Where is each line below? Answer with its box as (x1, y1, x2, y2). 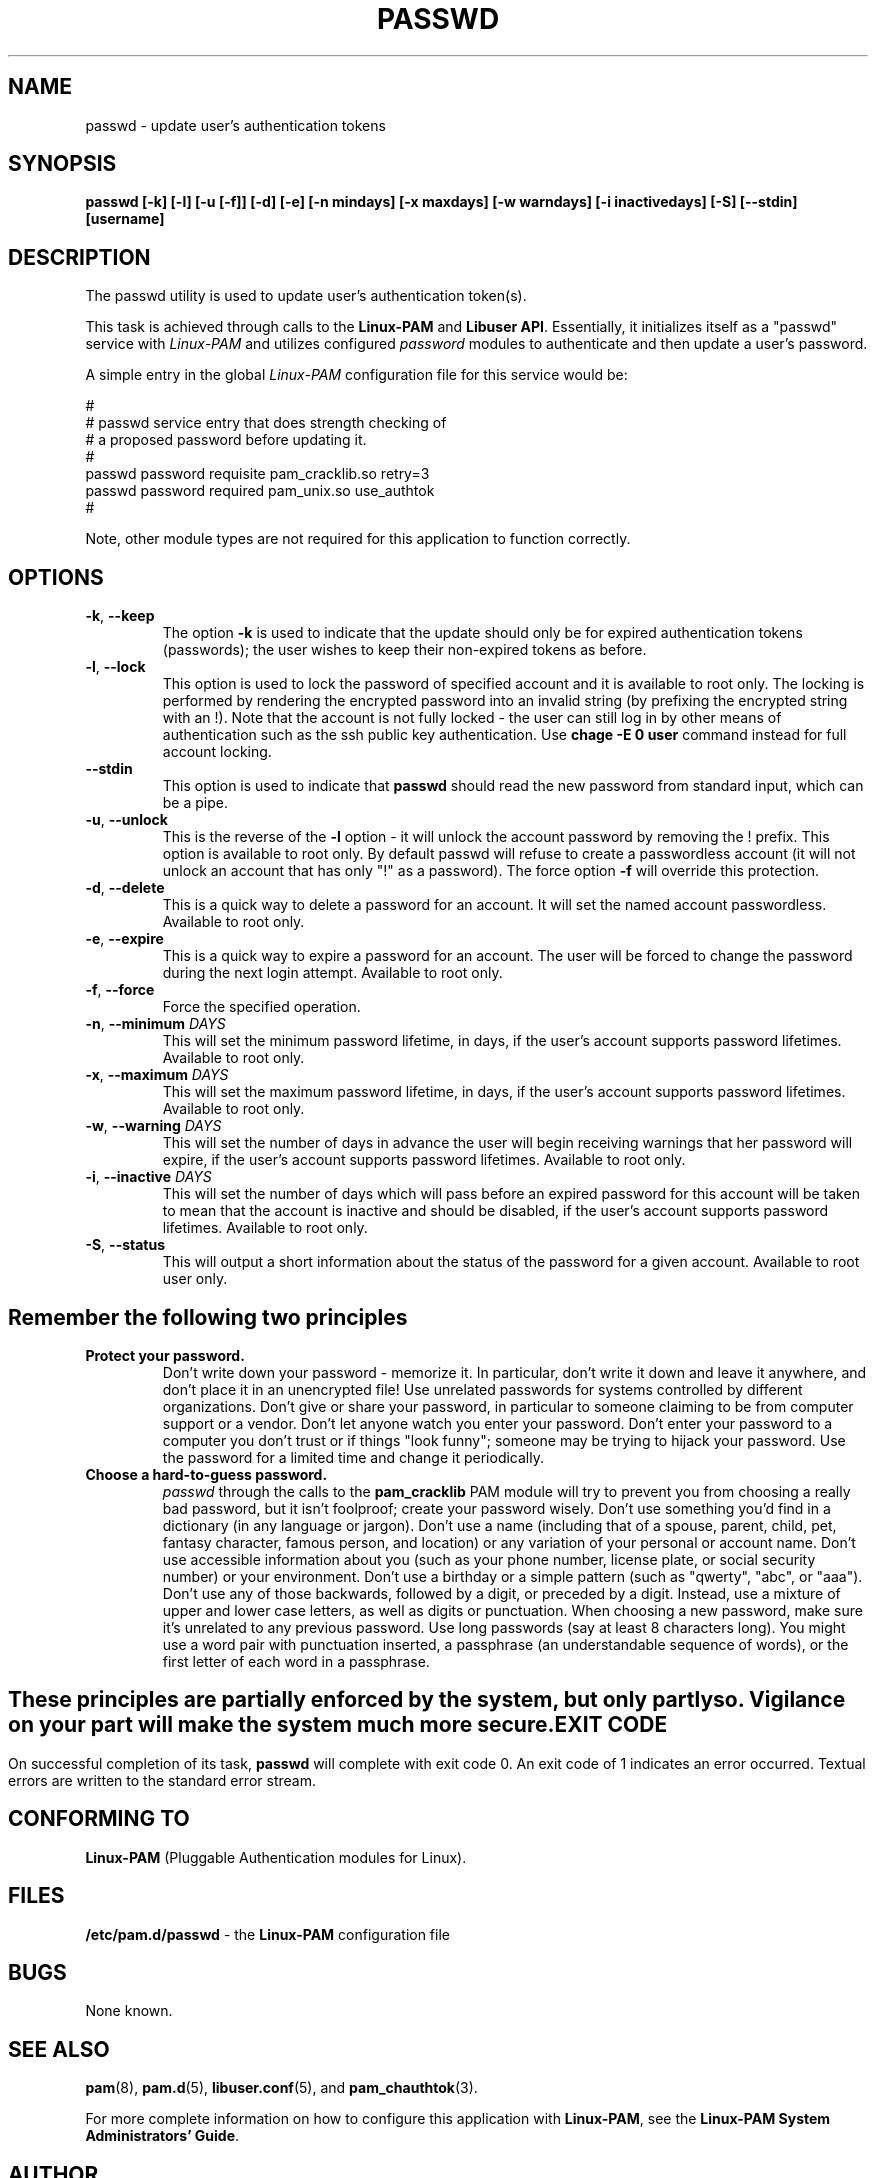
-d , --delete (85, 879, 165, 897)
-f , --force (85, 981, 155, 999)
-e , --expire (85, 930, 164, 948)
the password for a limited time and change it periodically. (162, 1448, 544, 1466)
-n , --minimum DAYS (85, 1015, 226, 1033)
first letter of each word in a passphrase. (162, 1652, 430, 1670)
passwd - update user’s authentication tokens (85, 116, 386, 134)
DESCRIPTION (8, 244, 151, 270)
